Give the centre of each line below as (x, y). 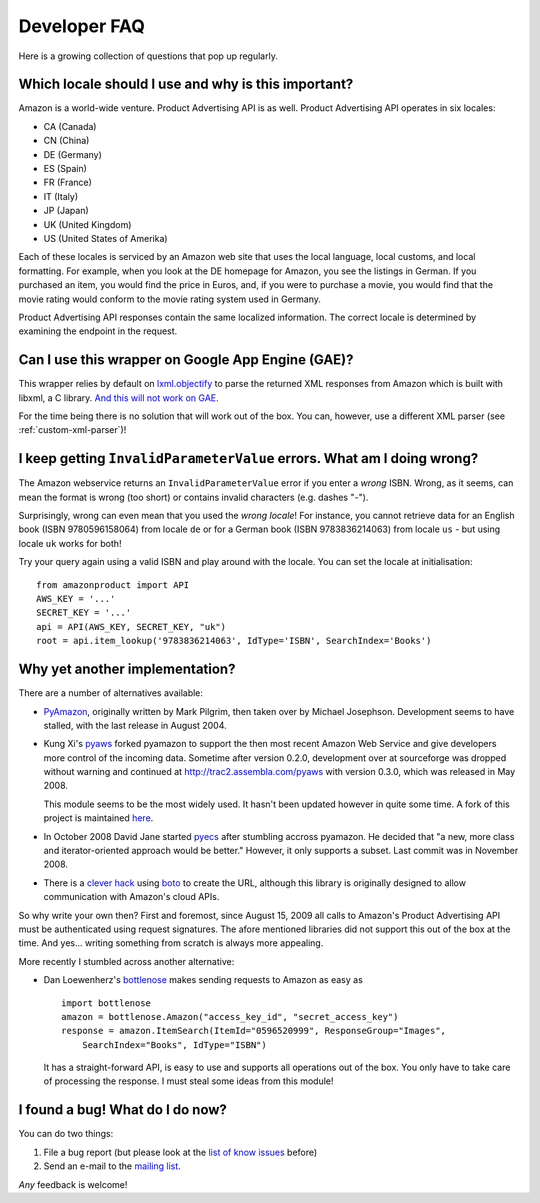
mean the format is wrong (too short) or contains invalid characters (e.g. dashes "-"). (193, 497)
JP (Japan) (66, 211)
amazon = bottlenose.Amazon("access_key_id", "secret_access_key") (230, 1016)
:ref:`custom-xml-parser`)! (72, 430)
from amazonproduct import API (113, 584)
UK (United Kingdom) (87, 224)
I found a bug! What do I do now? (122, 1110)
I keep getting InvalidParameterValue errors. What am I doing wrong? (248, 458)
